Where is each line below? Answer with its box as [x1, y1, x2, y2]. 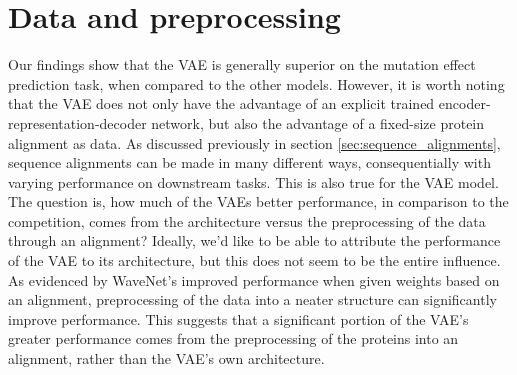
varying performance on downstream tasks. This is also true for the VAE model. [8, 171, 499, 192]
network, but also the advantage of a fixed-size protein [151, 112, 485, 133]
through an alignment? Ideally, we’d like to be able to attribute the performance [8, 230, 501, 251]
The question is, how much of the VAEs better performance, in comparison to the [8, 191, 509, 212]
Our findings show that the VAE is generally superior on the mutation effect [8, 54, 476, 75]
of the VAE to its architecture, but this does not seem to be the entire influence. [8, 250, 501, 271]
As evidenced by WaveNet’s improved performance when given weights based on [8, 269, 500, 290]
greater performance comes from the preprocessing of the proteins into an [8, 328, 459, 349]
